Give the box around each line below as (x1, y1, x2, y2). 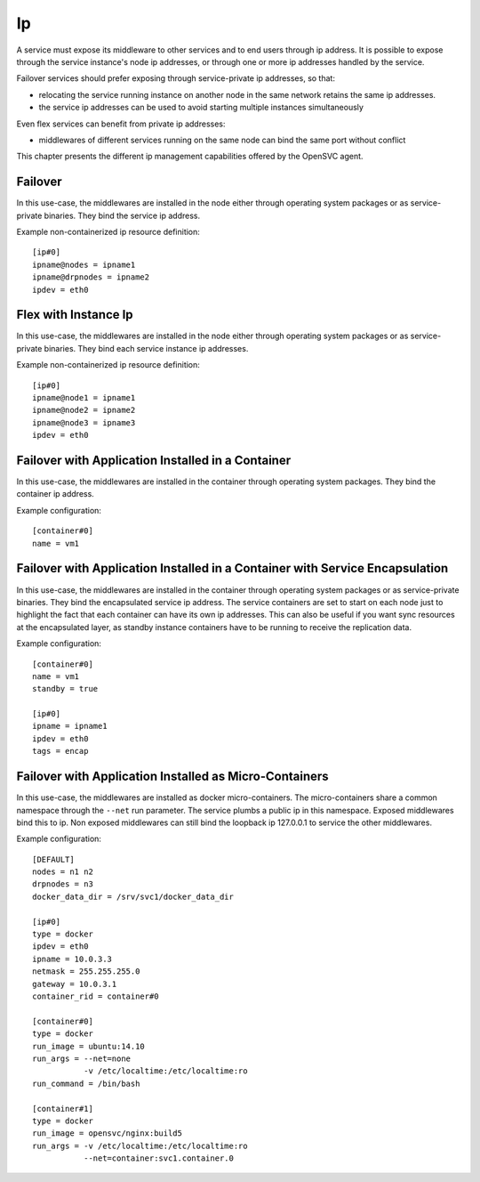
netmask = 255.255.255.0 (32, 967, 140, 976)
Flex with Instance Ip (16, 307, 133, 322)
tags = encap (32, 746, 89, 757)
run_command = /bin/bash (32, 1078, 140, 1089)
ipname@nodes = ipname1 (32, 259, 136, 270)
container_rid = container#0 (32, 992, 159, 1001)
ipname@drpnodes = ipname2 (32, 272, 150, 282)
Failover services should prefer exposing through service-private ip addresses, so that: (16, 73, 335, 84)
